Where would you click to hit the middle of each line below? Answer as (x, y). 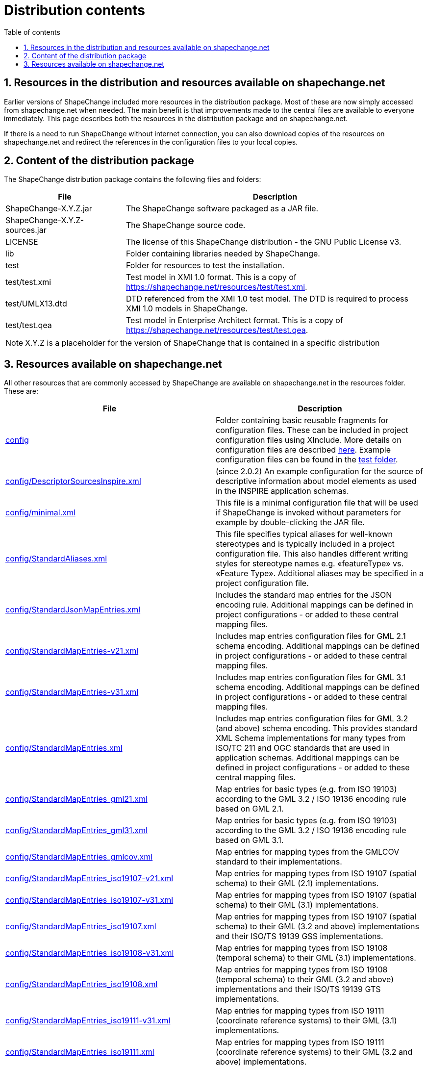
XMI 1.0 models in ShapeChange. (187, 309)
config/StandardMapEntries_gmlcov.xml (79, 857)
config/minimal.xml (40, 513)
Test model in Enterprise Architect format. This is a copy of (234, 320)
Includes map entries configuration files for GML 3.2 (312, 719)
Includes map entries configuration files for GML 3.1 (311, 677)
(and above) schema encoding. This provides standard (317, 728)
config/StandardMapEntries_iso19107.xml (81, 927)
